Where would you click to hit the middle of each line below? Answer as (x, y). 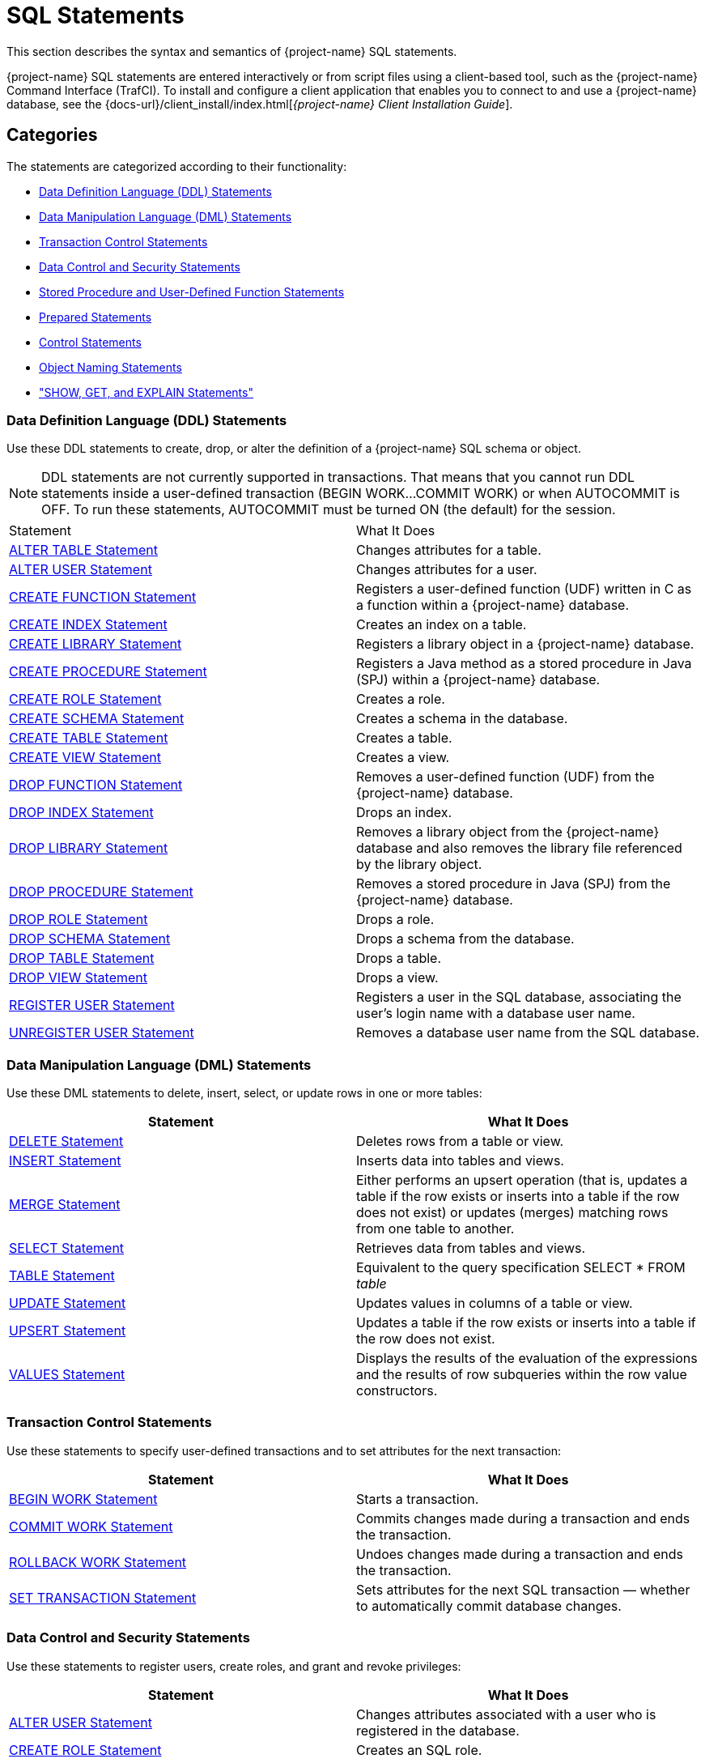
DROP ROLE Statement (79, 920)
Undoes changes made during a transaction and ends (520, 1554)
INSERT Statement (65, 1161)
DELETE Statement (66, 1141)
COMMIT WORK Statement (91, 1526)
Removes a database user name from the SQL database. (528, 1033)
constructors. (397, 1391)
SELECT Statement (67, 1248)
